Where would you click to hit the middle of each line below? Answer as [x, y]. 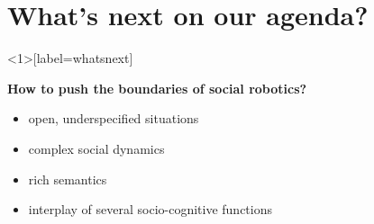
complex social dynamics [96, 148]
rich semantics [68, 179]
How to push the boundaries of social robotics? [157, 88]
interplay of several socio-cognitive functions [150, 209]
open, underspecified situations [114, 118]
